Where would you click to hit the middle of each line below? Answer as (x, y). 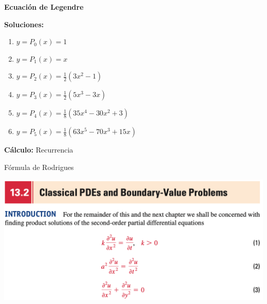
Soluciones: (24, 24)
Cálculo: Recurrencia (39, 150)
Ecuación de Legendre (44, 7)
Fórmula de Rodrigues (39, 167)
